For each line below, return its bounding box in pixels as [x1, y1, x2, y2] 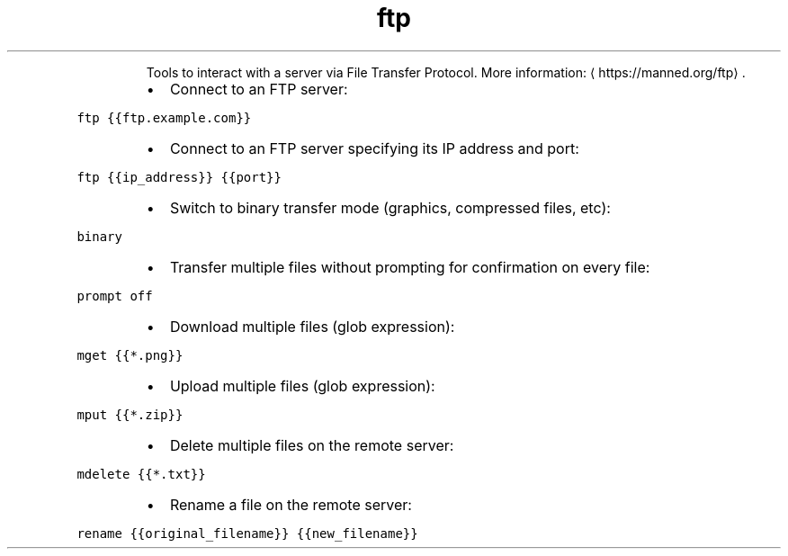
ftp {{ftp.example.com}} [76, 110, 252, 125]
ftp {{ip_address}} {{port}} [76, 169, 282, 184]
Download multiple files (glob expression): [169, 317, 455, 336]
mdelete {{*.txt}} [76, 466, 206, 481]
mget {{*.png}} [76, 347, 184, 363]
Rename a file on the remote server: [169, 495, 412, 514]
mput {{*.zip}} [76, 407, 184, 422]
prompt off [76, 288, 153, 303]
